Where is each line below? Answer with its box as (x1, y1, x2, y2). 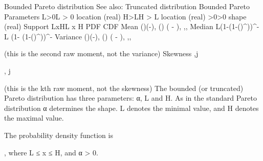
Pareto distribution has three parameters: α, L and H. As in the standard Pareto (4, 93, 257, 103)
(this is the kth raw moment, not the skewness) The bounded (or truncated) (4, 82, 244, 93)
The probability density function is (4, 129, 113, 140)
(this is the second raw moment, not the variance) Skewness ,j (4, 48, 199, 59)
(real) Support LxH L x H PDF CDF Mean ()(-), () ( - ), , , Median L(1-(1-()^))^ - (4, 21, 259, 32)
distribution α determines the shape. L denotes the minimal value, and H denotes (4, 102, 259, 113)
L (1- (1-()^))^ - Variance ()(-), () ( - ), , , (4, 31, 131, 41)
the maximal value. (4, 112, 64, 123)
